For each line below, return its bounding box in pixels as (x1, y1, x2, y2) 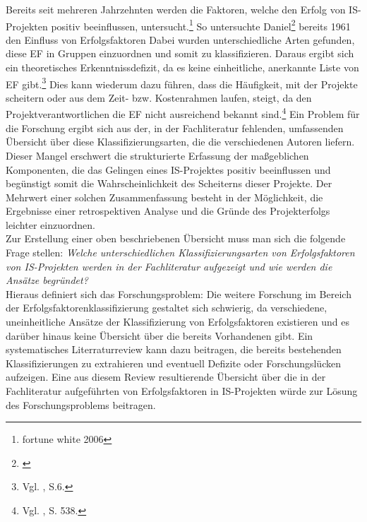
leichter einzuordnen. (6, 217, 95, 232)
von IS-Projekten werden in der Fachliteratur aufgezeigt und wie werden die (6, 259, 332, 273)
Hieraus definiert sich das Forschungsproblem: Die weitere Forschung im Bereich (6, 286, 351, 301)
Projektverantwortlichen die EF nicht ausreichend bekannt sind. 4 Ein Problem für (6, 105, 360, 121)
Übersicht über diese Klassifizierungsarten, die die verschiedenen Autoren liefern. (6, 134, 355, 149)
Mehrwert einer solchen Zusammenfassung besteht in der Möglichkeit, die (6, 189, 323, 204)
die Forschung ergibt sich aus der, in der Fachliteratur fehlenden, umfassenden (6, 120, 344, 135)
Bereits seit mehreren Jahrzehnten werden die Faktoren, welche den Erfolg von (6, 2, 346, 16)
